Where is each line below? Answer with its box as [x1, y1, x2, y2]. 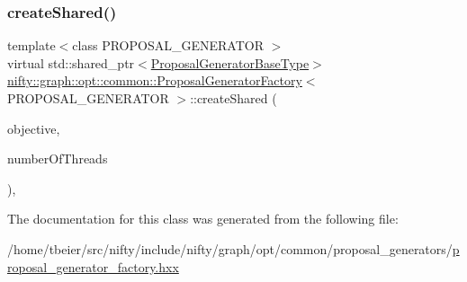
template [7, 36, 56, 55]
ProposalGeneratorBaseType [150, 53, 310, 72]
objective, [7, 119, 60, 137]
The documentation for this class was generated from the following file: [7, 209, 399, 228]
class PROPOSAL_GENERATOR [72, 36, 264, 55]
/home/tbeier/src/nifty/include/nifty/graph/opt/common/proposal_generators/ [7, 239, 453, 258]
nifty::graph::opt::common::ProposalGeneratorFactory [7, 71, 302, 90]
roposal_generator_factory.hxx [7, 257, 179, 276]
